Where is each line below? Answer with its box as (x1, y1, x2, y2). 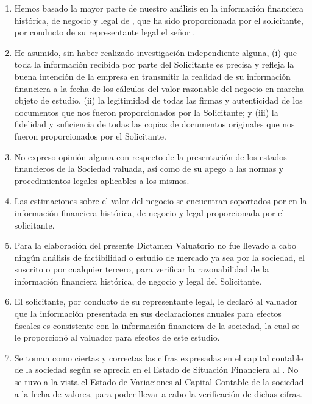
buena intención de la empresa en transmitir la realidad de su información (14, 69, 291, 82)
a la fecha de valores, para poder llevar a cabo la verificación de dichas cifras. (14, 387, 302, 400)
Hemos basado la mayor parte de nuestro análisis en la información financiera (14, 2, 304, 14)
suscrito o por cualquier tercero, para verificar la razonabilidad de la (14, 263, 269, 275)
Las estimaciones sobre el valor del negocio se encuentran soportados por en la (14, 194, 307, 207)
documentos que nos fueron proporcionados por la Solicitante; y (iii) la (14, 105, 278, 118)
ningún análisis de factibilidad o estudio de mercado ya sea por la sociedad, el (14, 250, 305, 263)
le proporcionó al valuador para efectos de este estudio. (14, 331, 220, 344)
